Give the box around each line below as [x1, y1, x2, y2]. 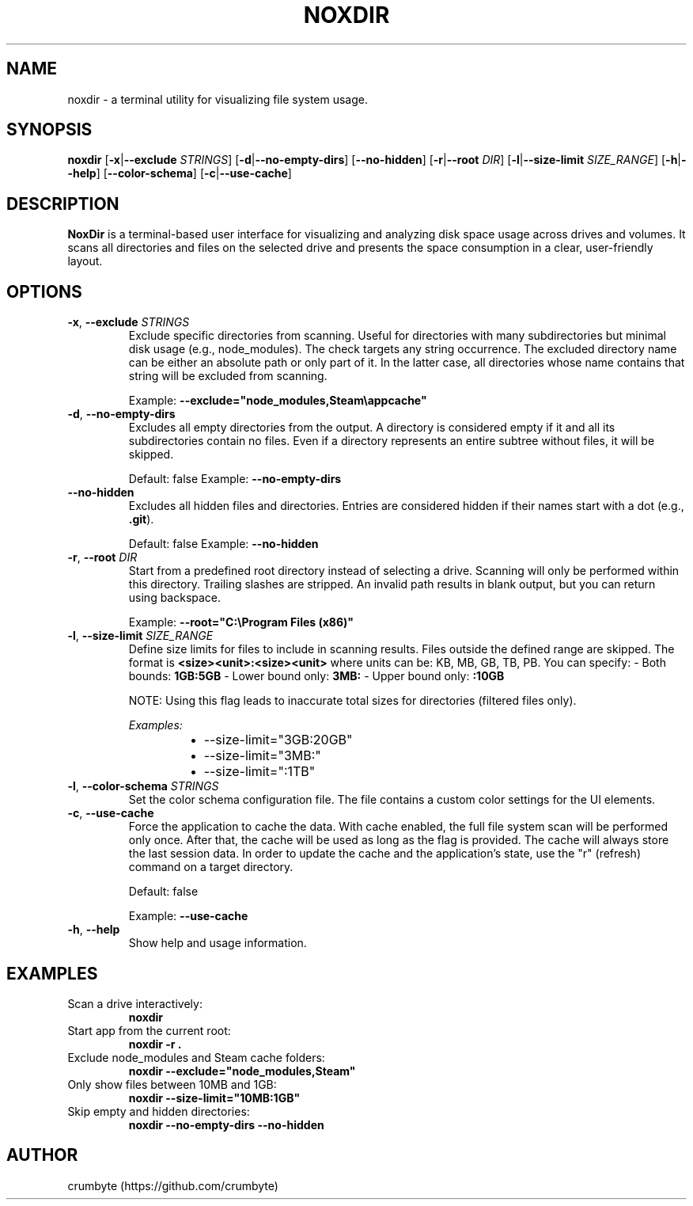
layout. [67, 254, 103, 268]
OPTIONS [6, 281, 82, 302]
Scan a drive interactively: [67, 996, 203, 1010]
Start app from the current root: [67, 1023, 231, 1037]
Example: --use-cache [128, 909, 248, 923]
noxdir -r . [128, 1037, 182, 1051]
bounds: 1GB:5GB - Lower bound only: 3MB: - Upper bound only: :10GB [128, 669, 505, 683]
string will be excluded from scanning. [128, 369, 328, 383]
